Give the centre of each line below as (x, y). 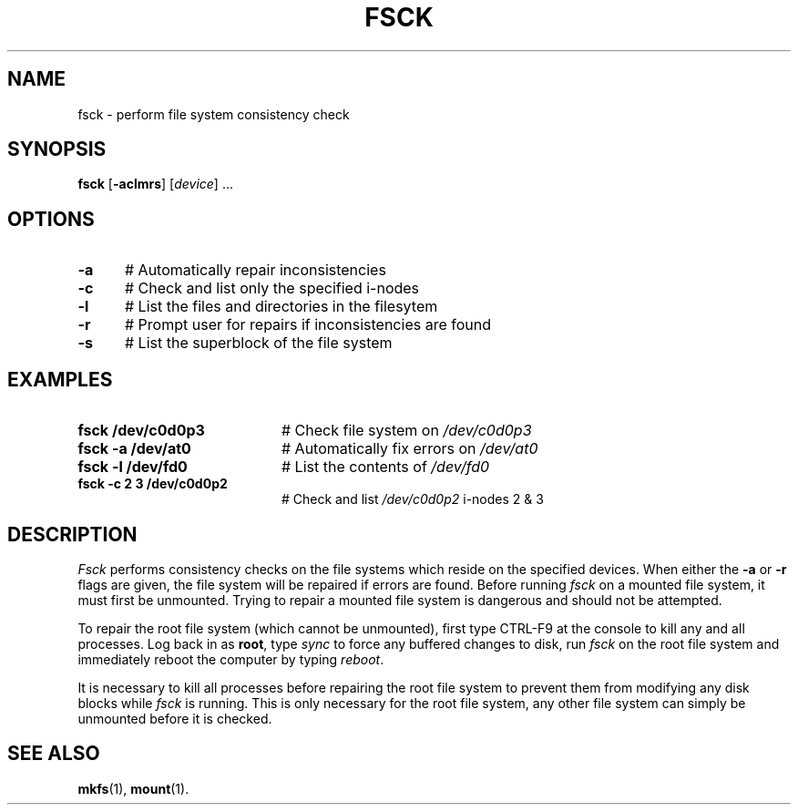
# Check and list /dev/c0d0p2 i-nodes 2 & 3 (413, 499)
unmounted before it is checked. (175, 718)
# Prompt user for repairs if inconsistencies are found (307, 325)
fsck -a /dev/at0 (134, 449)
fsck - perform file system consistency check (214, 114)
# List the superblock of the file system (258, 343)
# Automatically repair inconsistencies (255, 270)
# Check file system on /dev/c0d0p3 (406, 431)
